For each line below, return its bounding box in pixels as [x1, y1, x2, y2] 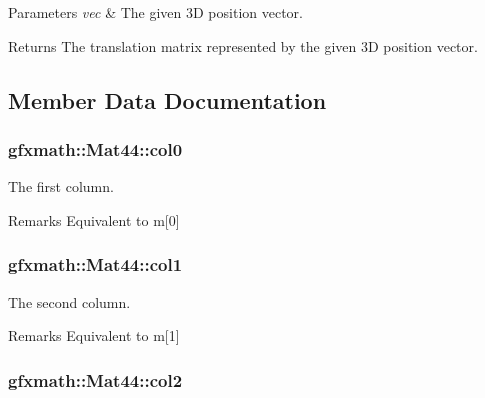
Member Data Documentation [8, 84, 327, 115]
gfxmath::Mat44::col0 [8, 136, 183, 161]
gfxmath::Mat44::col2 [8, 367, 183, 392]
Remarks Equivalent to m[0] [8, 209, 180, 230]
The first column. [8, 176, 114, 197]
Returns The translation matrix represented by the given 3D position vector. [8, 35, 478, 56]
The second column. [8, 291, 131, 312]
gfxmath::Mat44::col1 [8, 252, 183, 277]
